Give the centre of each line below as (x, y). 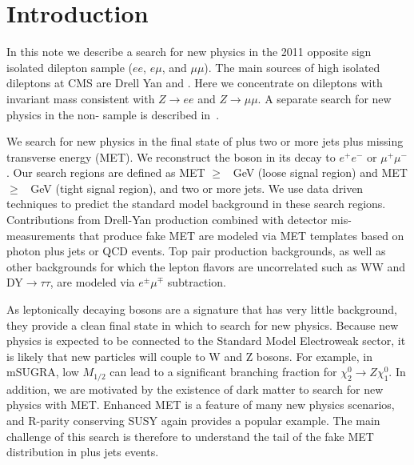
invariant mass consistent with (81, 98)
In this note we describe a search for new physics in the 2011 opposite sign (189, 52)
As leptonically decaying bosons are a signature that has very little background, (202, 309)
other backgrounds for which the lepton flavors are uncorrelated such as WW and (206, 266)
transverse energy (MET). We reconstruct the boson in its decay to (171, 156)
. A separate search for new (324, 98)
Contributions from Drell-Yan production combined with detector (167, 220)
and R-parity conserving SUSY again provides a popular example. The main (193, 421)
